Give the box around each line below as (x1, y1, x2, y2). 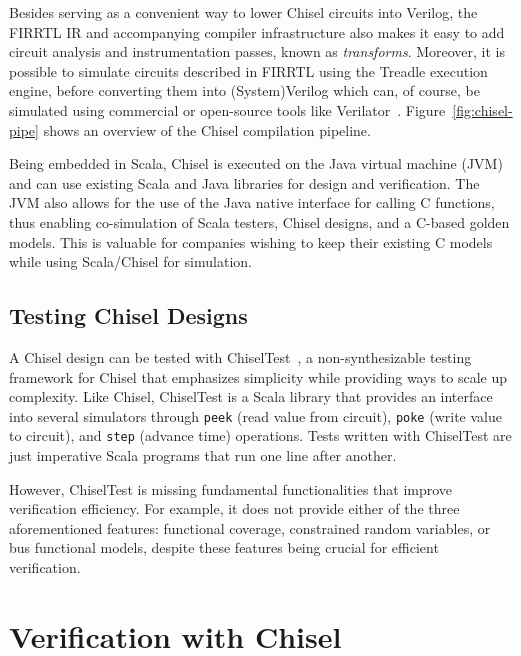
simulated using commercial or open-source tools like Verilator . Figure (9, 99, 446, 120)
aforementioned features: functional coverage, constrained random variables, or (9, 517, 491, 538)
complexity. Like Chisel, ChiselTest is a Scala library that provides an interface (9, 386, 493, 407)
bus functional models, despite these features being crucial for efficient (9, 537, 439, 558)
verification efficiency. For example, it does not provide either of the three (9, 498, 460, 519)
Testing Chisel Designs (9, 300, 248, 331)
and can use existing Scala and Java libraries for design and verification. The (9, 172, 480, 193)
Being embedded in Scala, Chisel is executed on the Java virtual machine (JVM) (9, 153, 503, 174)
